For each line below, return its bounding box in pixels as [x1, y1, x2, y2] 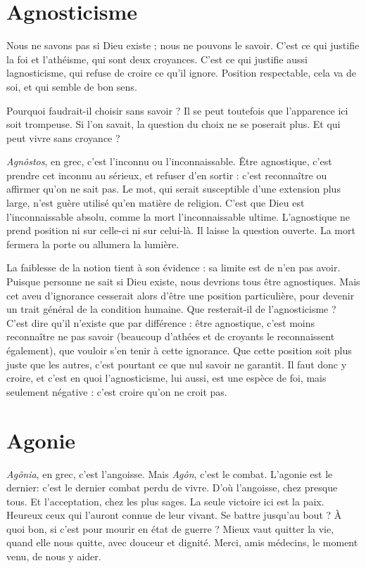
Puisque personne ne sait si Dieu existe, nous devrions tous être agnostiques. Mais [6, 274, 360, 289]
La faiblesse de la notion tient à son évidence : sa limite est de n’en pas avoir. [6, 260, 341, 275]
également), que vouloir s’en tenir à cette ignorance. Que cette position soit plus [6, 343, 352, 357]
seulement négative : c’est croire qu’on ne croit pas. [6, 384, 227, 399]
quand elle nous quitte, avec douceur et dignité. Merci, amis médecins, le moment [6, 535, 358, 550]
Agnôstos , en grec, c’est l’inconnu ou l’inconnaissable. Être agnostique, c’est [6, 154, 332, 169]
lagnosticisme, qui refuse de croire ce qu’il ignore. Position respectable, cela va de [6, 65, 356, 80]
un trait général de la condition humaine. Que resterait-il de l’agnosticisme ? [6, 302, 336, 316]
